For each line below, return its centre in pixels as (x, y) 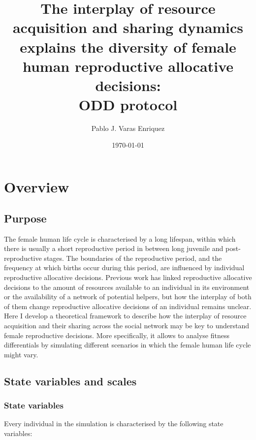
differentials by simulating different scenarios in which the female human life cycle (128, 345)
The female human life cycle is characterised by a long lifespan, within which (120, 238)
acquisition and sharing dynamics (128, 27)
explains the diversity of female (128, 47)
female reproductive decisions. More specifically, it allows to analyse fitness (117, 335)
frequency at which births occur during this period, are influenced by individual (124, 267)
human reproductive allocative (128, 66)
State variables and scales (70, 381)
